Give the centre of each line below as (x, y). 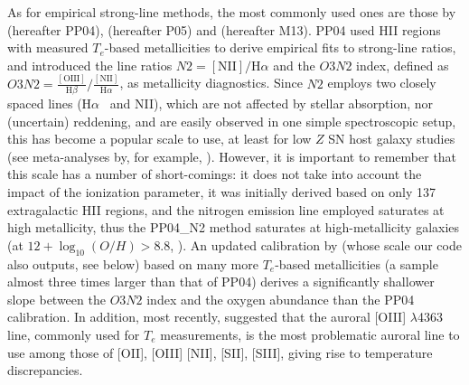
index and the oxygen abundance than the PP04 (281, 299)
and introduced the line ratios (90, 65)
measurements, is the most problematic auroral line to (310, 334)
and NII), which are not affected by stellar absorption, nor (272, 103)
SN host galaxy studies (392, 139)
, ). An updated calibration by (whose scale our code (316, 244)
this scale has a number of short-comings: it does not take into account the (215, 174)
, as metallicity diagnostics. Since (211, 83)
